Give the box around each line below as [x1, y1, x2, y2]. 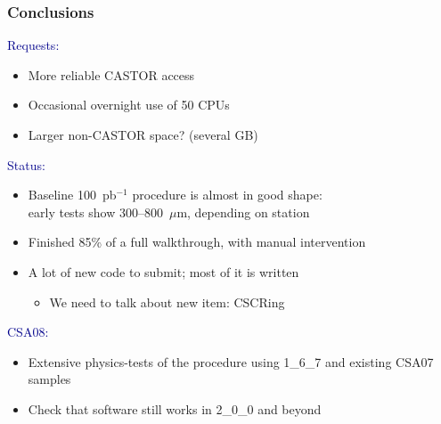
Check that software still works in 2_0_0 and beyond [28, 399, 322, 418]
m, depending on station [176, 202, 310, 221]
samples [28, 370, 71, 388]
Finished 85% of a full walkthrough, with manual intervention [28, 232, 366, 251]
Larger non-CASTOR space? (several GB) [28, 126, 258, 143]
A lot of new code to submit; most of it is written [28, 262, 299, 281]
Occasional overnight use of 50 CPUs [28, 95, 230, 114]
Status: [7, 155, 45, 174]
